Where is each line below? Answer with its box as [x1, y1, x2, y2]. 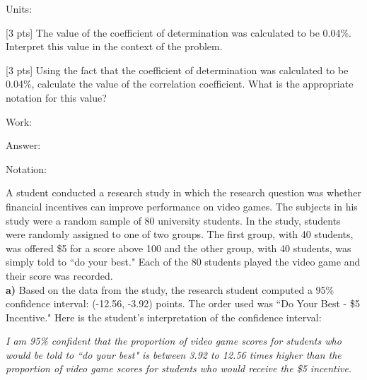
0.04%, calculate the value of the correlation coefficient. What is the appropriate [6, 76, 354, 91]
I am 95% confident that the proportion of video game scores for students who [6, 333, 342, 348]
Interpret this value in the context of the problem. [6, 39, 223, 54]
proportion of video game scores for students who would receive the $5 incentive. [6, 361, 352, 376]
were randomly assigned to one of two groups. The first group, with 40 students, [6, 227, 354, 242]
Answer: [6, 138, 41, 153]
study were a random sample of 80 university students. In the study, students [6, 213, 341, 227]
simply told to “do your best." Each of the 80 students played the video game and [6, 254, 361, 269]
